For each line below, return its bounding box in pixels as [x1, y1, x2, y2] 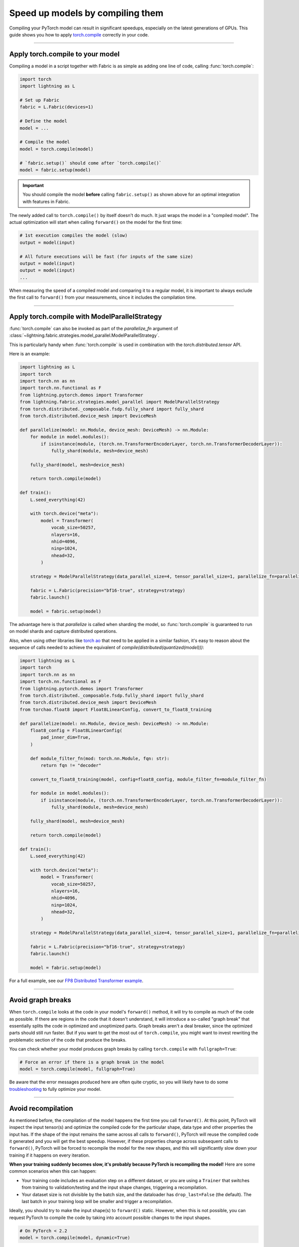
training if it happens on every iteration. [9, 1152, 90, 1158]
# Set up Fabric [19, 97, 60, 103]
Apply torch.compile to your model [9, 50, 120, 58]
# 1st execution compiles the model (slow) [19, 232, 128, 238]
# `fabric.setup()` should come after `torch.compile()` [19, 160, 162, 166]
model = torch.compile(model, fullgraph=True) [19, 1066, 136, 1072]
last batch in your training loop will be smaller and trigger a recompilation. [21, 1199, 173, 1205]
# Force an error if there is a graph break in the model [19, 1059, 164, 1065]
